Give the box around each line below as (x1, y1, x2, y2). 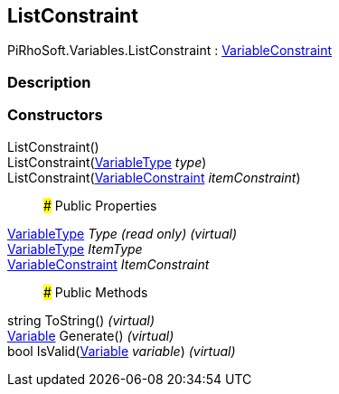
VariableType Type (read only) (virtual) (7, 225, 238, 241)
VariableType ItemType (7, 240, 143, 257)
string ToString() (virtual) (7, 312, 155, 328)
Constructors (7, 106, 103, 125)
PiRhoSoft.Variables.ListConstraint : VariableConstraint (7, 42, 332, 59)
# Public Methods (43, 284, 148, 300)
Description (7, 72, 91, 91)
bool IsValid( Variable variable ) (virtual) (7, 342, 236, 359)
